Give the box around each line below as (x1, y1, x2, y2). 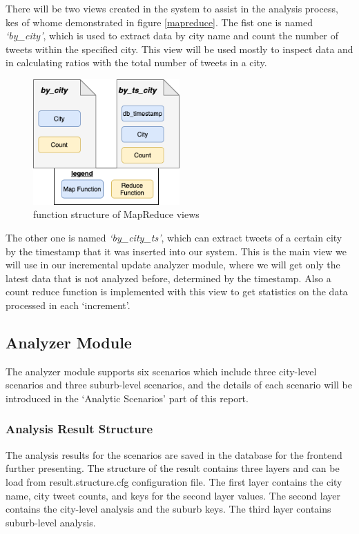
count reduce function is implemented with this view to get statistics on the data (6, 284, 348, 299)
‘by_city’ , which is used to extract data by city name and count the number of (6, 28, 339, 43)
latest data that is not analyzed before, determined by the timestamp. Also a (6, 270, 331, 285)
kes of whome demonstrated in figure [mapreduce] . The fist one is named (6, 14, 313, 29)
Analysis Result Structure (6, 420, 153, 437)
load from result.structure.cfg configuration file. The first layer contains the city (6, 474, 342, 488)
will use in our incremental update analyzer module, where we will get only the (6, 257, 340, 272)
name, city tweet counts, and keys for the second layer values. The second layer (6, 488, 340, 502)
